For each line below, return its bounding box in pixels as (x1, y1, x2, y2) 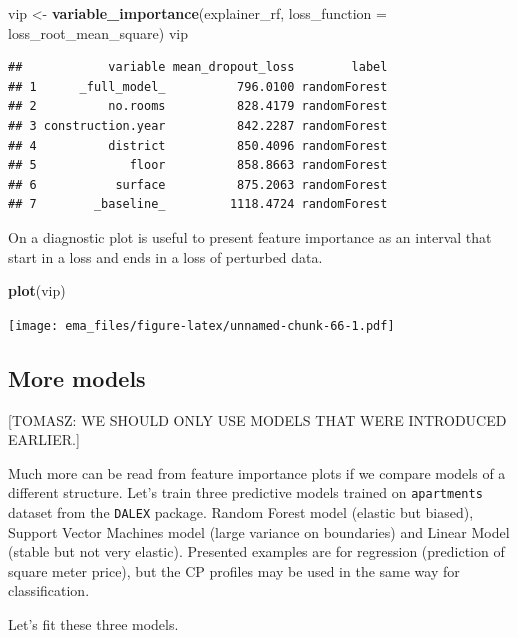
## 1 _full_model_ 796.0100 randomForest (8, 79, 388, 94)
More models (8, 362, 146, 393)
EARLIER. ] (8, 429, 80, 450)
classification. (8, 580, 90, 601)
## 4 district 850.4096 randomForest (8, 138, 388, 153)
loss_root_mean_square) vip (8, 22, 188, 43)
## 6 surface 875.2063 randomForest (8, 177, 388, 192)
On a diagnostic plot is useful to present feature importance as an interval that (8, 226, 492, 247)
